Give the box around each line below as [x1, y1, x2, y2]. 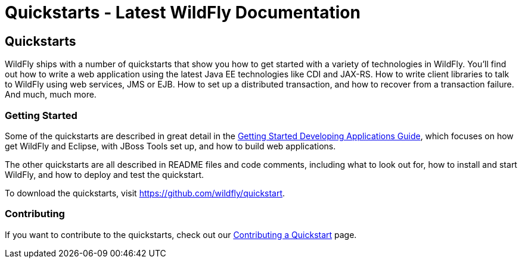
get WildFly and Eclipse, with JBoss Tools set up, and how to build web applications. [5, 140, 336, 151]
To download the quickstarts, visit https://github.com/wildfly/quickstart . [5, 187, 285, 198]
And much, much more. [5, 89, 97, 100]
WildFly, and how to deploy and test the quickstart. [5, 169, 204, 180]
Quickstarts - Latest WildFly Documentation [5, 2, 361, 23]
